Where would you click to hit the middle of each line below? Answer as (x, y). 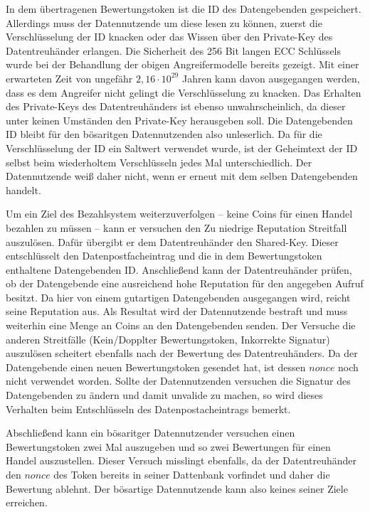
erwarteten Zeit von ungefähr (69, 78)
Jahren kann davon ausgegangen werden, (271, 78)
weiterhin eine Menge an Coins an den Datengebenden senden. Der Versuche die (181, 325)
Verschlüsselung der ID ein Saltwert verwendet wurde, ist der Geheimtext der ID (182, 148)
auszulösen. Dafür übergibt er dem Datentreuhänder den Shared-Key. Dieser (172, 241)
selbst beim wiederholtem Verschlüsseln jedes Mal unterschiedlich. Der (159, 162)
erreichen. (27, 502)
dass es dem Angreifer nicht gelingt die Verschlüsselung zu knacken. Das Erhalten (184, 92)
